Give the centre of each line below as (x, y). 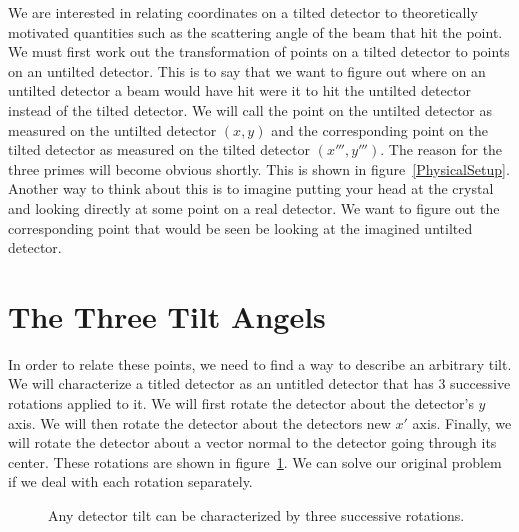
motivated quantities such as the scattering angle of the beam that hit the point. (255, 31)
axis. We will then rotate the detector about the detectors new (199, 422)
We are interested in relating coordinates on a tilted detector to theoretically (243, 12)
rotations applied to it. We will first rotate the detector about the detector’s (241, 403)
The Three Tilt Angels (167, 315)
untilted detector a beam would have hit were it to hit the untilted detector (239, 90)
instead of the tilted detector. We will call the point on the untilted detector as (250, 109)
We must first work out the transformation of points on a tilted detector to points (259, 51)
